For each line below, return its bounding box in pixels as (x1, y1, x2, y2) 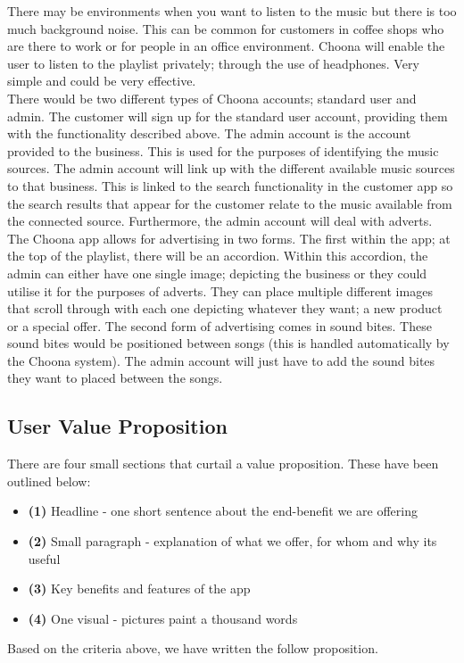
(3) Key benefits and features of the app (28, 579, 251, 598)
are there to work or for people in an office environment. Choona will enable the (7, 37, 445, 55)
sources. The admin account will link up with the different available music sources (7, 159, 455, 178)
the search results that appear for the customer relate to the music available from (7, 194, 452, 212)
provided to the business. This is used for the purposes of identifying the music (7, 141, 439, 160)
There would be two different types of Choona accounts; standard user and (7, 88, 417, 107)
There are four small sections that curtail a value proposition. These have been (7, 454, 439, 473)
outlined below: (7, 471, 91, 490)
